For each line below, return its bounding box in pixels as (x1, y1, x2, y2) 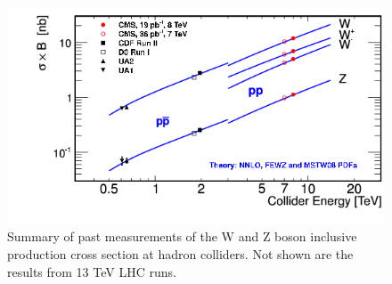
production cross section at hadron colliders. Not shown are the (7, 244, 354, 263)
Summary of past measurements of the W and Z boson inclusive (7, 227, 357, 246)
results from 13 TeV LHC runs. (7, 262, 176, 280)
